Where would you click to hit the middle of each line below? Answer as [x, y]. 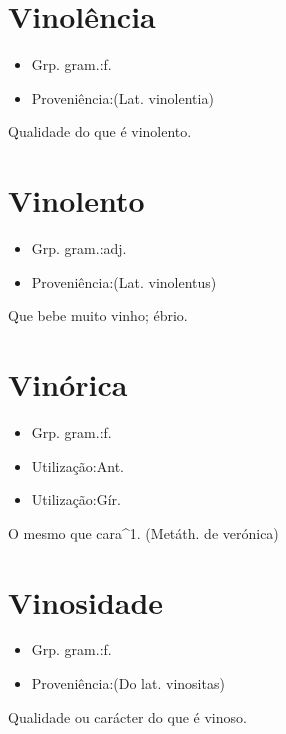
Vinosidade [86, 601]
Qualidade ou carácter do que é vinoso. [127, 716]
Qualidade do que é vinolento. [100, 131]
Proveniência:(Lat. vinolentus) [124, 281]
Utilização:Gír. [76, 499]
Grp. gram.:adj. [79, 248]
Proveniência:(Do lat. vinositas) [128, 683]
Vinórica [68, 384]
